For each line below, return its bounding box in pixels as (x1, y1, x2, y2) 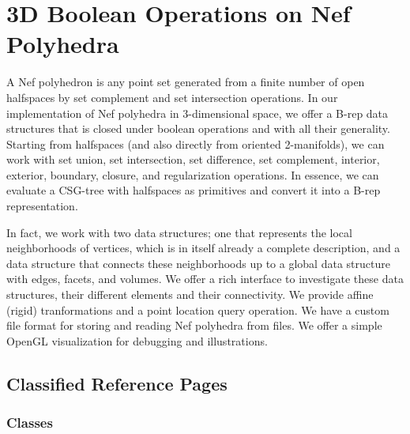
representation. (6, 198, 78, 214)
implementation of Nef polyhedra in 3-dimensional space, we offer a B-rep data (6, 104, 389, 121)
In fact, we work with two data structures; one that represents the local (6, 224, 352, 240)
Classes (6, 413, 53, 432)
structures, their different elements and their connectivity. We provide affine (6, 286, 374, 303)
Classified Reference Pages (6, 371, 228, 395)
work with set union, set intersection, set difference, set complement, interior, (6, 151, 380, 168)
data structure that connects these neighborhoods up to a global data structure (6, 255, 390, 271)
